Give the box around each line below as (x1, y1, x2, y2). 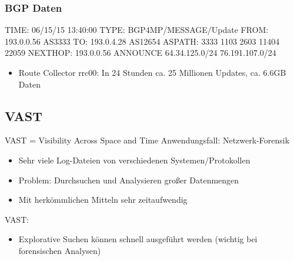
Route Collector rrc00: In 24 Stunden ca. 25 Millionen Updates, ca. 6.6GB (18, 66, 286, 78)
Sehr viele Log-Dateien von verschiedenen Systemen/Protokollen (18, 153, 250, 166)
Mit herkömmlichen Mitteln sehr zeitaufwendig (18, 193, 188, 206)
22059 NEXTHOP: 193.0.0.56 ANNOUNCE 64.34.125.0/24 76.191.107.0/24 (5, 46, 276, 59)
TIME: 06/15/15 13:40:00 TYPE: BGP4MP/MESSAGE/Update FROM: (5, 24, 269, 36)
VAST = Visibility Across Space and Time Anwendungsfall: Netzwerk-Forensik (5, 134, 290, 146)
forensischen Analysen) (18, 244, 101, 256)
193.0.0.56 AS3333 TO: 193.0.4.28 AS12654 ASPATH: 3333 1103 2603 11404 (5, 35, 280, 47)
